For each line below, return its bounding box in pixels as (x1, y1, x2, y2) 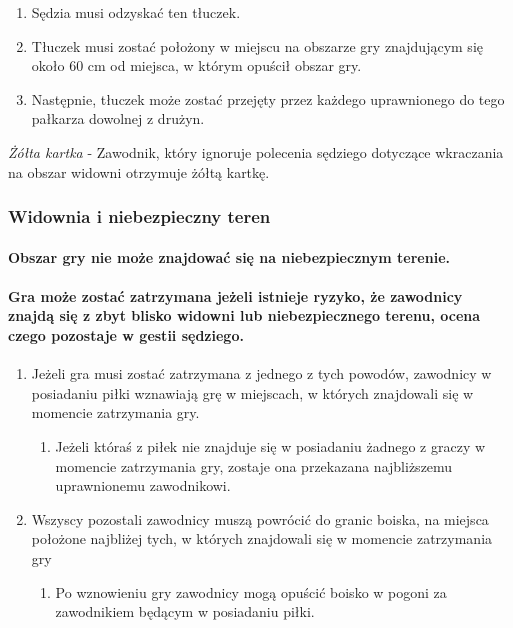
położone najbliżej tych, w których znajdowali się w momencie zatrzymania (31, 528, 493, 549)
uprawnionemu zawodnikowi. (55, 475, 231, 496)
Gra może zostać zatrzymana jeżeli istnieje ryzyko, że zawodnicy (8, 285, 463, 306)
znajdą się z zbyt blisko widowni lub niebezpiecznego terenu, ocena (8, 305, 481, 326)
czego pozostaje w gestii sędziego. (8, 324, 244, 345)
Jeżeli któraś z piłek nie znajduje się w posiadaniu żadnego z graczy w (55, 435, 486, 456)
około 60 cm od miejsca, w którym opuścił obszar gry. (31, 55, 362, 76)
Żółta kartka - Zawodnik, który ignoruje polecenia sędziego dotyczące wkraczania (8, 141, 504, 162)
